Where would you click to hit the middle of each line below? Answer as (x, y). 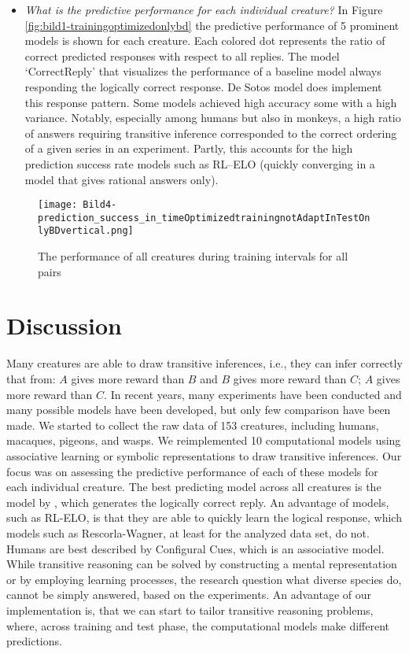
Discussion (64, 325)
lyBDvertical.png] (86, 231)
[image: (58, 205)
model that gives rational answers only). (122, 179)
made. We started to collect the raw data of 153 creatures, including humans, (193, 425)
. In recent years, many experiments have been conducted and (253, 394)
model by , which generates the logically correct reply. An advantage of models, (198, 502)
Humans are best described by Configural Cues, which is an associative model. (195, 548)
